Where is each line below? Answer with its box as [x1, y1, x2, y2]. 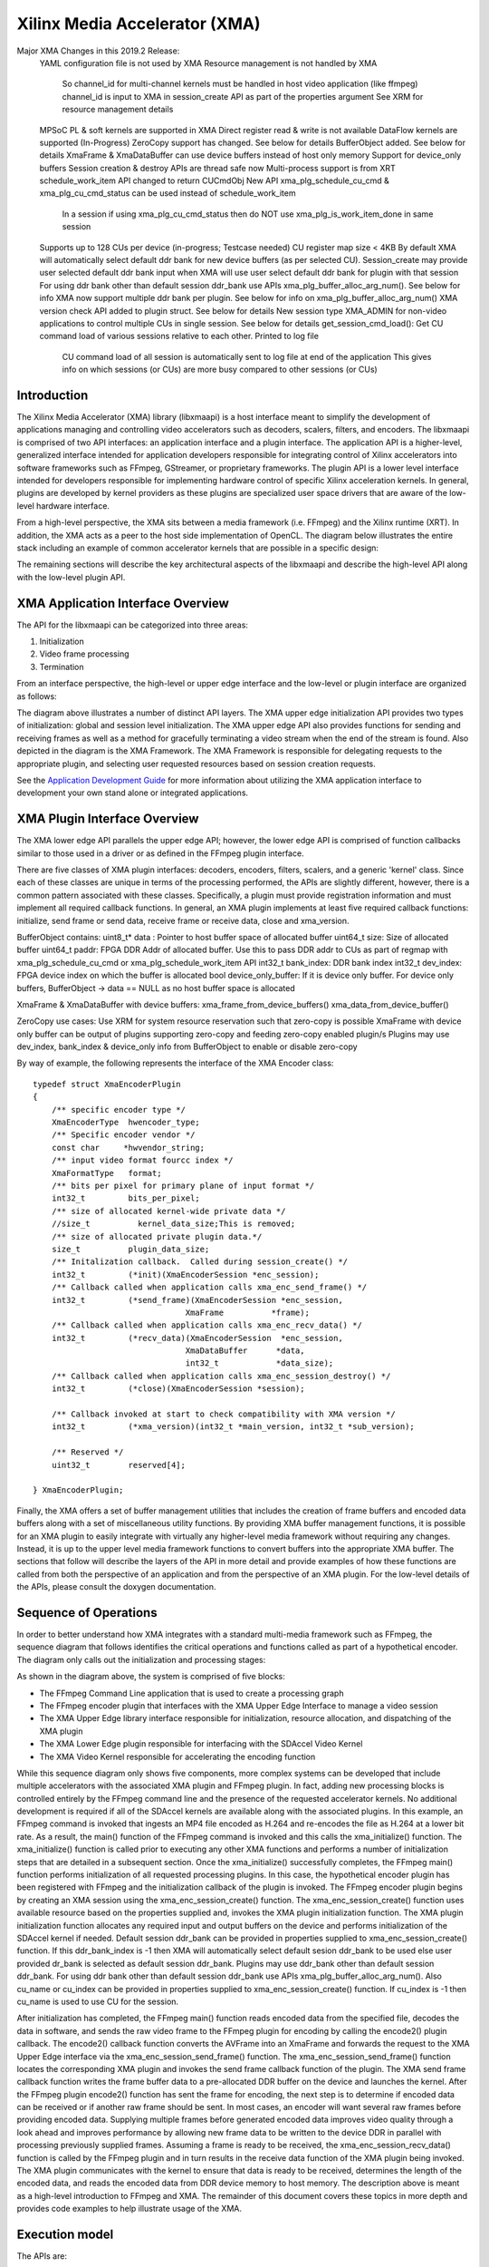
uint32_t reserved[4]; [51, 1460, 186, 1470]
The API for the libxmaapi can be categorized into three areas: [16, 619, 249, 630]
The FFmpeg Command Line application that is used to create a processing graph [39, 1688, 344, 1698]
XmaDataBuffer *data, [185, 1346, 305, 1356]
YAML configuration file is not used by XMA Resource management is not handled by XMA [39, 57, 378, 68]
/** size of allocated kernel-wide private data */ [51, 1206, 286, 1216]
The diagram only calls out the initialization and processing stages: [16, 1654, 266, 1665]
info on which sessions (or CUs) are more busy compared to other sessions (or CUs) [62, 364, 378, 375]
